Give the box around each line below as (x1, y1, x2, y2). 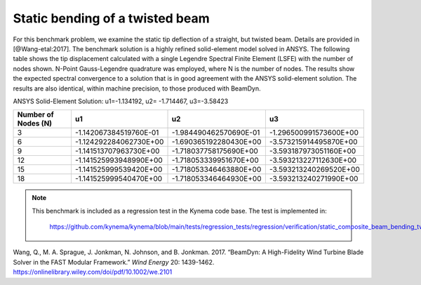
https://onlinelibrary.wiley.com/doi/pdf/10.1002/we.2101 (13, 267, 173, 277)
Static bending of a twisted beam (13, 11, 210, 26)
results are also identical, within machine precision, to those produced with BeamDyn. (13, 84, 261, 93)
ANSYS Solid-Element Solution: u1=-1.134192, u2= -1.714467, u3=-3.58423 (13, 97, 229, 105)
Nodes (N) (17, 119, 53, 128)
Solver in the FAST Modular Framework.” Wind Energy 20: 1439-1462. (13, 258, 215, 266)
